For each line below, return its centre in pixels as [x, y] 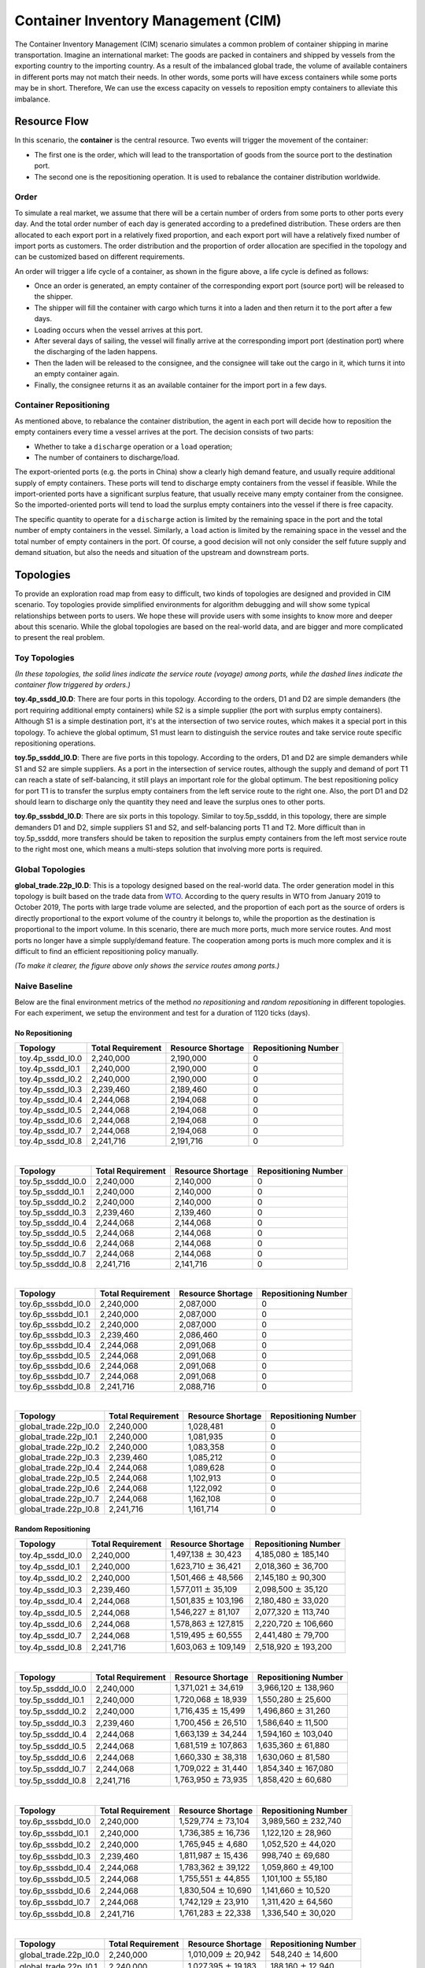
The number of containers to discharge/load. [107, 457]
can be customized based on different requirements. [100, 257]
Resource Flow [52, 122]
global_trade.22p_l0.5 [59, 1478]
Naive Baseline [44, 986]
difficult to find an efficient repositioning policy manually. [107, 951]
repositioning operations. [55, 743]
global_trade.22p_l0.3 [59, 1458]
